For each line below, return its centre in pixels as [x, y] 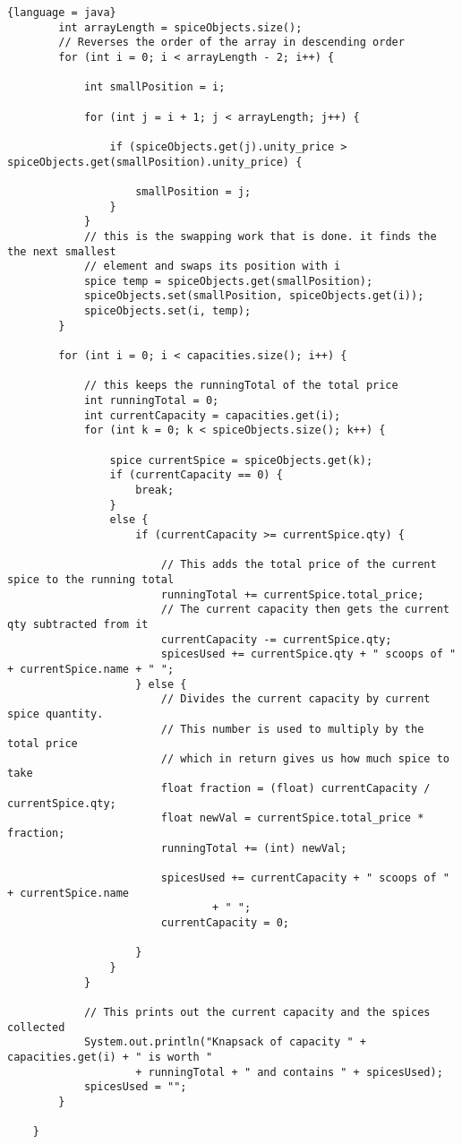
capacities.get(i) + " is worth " [110, 1057]
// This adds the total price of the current [299, 565]
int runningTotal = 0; [151, 401]
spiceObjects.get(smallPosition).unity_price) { [155, 162]
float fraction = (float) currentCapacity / [295, 789]
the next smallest [62, 251]
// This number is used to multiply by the [292, 729]
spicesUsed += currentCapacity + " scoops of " [305, 878]
